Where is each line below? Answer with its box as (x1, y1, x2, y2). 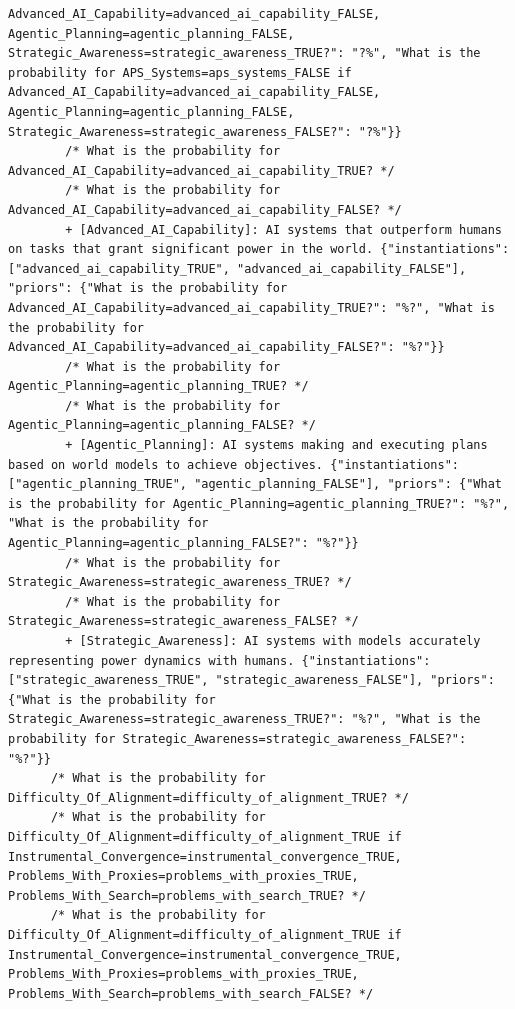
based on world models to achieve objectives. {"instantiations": (8, 457, 460, 472)
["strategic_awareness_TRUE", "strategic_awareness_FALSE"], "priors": (8, 673, 495, 688)
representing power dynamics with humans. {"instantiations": (8, 653, 431, 668)
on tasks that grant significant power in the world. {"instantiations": (8, 242, 510, 257)
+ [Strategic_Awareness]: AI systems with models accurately (65, 634, 481, 648)
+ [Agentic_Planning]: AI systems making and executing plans (65, 438, 488, 453)
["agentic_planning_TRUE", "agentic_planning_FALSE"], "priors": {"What (8, 477, 502, 492)
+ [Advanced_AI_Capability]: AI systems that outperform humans (65, 222, 502, 237)
